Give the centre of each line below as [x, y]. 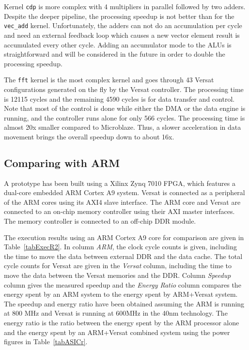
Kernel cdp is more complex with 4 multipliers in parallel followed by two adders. [125, 6]
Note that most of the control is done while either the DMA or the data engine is [125, 108]
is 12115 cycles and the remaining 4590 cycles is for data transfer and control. [119, 99]
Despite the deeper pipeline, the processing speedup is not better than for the [119, 16]
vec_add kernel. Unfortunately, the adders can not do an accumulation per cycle [123, 25]
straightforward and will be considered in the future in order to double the [115, 54]
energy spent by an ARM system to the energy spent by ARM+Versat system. [121, 294]
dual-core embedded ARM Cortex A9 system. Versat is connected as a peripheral [124, 192]
